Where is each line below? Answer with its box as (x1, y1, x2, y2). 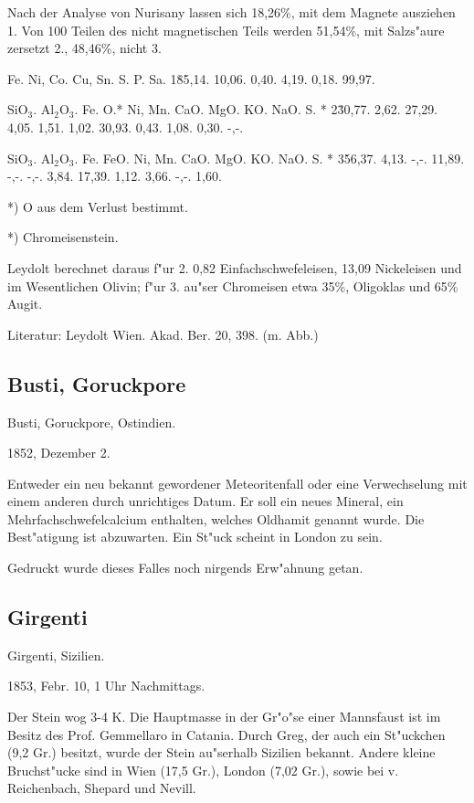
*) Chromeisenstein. (7, 227, 119, 247)
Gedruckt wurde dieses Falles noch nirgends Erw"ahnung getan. (7, 558, 363, 577)
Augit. (7, 294, 43, 313)
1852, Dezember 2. (7, 443, 111, 462)
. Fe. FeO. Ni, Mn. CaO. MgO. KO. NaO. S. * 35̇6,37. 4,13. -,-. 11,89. (74, 148, 465, 167)
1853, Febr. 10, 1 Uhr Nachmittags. (7, 676, 205, 695)
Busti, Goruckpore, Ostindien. (7, 412, 176, 431)
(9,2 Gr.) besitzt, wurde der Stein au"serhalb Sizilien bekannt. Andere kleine (7, 743, 436, 762)
